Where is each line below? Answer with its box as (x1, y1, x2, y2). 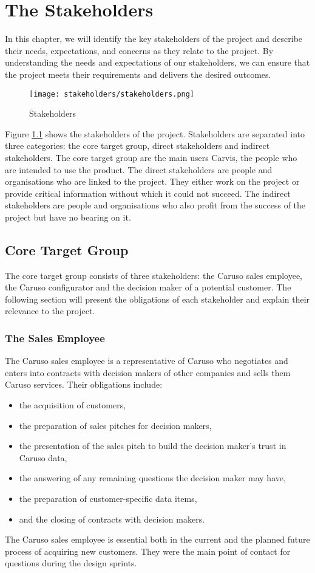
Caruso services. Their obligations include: (5, 378, 163, 391)
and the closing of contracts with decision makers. (19, 512, 205, 525)
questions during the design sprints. (5, 557, 137, 569)
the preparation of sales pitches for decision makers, (19, 419, 212, 431)
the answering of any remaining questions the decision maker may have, (19, 472, 286, 484)
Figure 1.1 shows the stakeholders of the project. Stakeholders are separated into (5, 127, 305, 140)
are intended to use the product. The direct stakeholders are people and (5, 163, 273, 176)
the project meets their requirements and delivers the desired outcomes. (5, 67, 271, 80)
